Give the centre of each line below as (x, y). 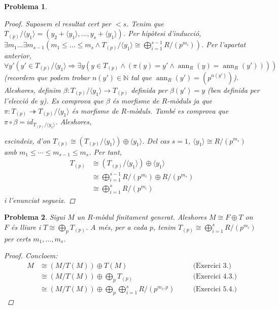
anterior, (18, 56)
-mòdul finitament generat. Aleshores (150, 217)
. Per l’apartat (223, 44)
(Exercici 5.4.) (215, 289)
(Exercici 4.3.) (215, 277)
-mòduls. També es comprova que (178, 110)
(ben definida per (234, 90)
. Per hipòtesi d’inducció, (162, 33)
